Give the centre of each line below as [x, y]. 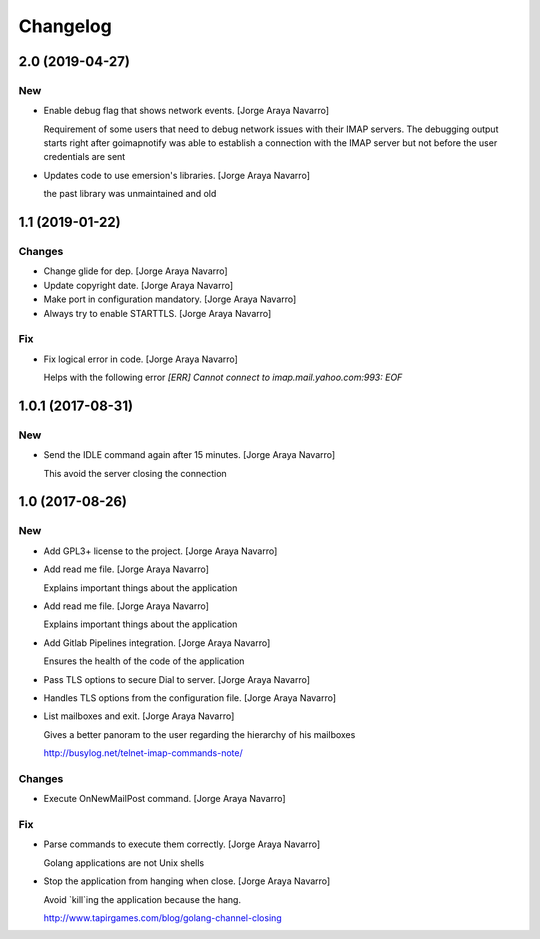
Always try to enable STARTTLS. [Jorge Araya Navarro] [157, 313]
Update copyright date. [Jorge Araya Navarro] [138, 285]
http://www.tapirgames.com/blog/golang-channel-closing [162, 917]
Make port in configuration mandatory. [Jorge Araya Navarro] [170, 299]
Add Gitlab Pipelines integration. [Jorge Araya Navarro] [157, 642]
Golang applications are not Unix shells [124, 862]
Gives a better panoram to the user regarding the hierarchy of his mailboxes [199, 734]
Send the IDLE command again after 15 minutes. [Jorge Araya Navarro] [189, 455]
